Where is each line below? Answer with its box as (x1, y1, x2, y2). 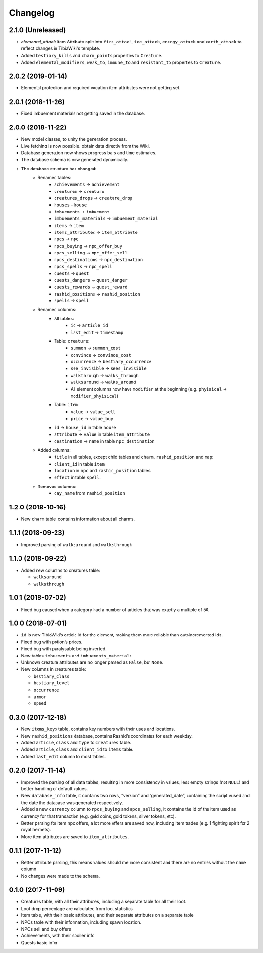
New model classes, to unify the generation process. (21, 136, 127, 142)
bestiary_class (33, 673, 70, 679)
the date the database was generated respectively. (21, 799, 123, 805)
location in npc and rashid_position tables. (54, 467, 152, 473)
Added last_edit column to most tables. (21, 753, 106, 759)
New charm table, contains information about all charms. (21, 516, 135, 522)
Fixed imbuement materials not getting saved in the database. (21, 110, 145, 117)
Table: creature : (54, 338, 90, 344)
